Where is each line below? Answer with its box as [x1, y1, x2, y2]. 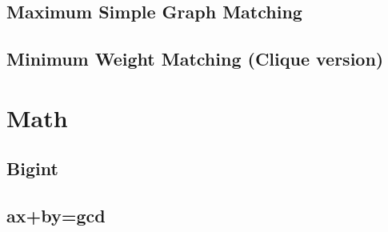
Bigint [6, 156, 58, 181]
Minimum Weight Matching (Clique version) [6, 46, 384, 71]
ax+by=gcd [6, 203, 106, 228]
